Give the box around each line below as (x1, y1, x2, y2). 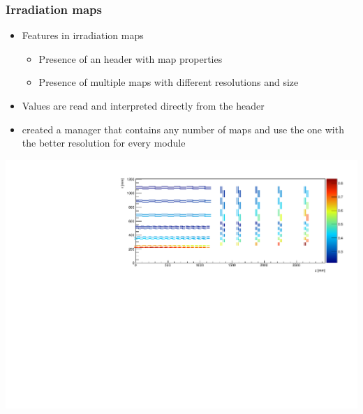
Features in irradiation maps (22, 28, 144, 43)
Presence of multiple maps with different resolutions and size (38, 75, 299, 89)
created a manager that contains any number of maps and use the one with (22, 121, 344, 136)
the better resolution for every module (22, 135, 186, 150)
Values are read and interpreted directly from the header (22, 98, 265, 112)
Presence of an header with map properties (38, 51, 223, 66)
